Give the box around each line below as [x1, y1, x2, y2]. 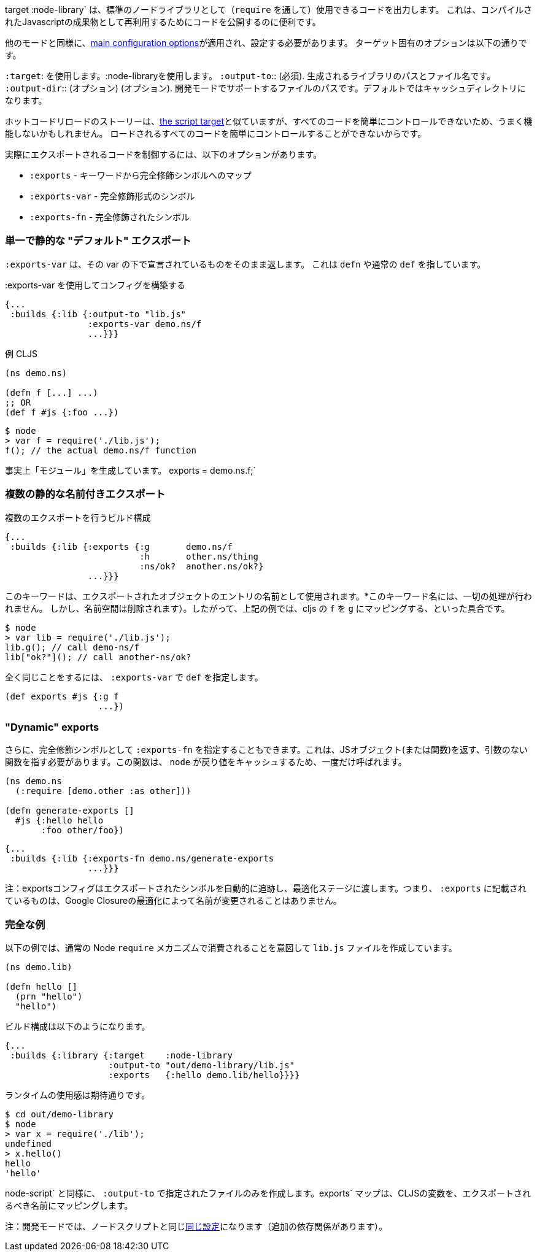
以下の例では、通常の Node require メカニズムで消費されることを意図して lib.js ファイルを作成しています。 [5, 942, 457, 953]
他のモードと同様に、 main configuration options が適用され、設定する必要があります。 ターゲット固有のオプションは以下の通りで [5, 37, 527, 48]
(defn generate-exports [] [5, 806, 134, 816]
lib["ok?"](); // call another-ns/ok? [5, 652, 191, 662]
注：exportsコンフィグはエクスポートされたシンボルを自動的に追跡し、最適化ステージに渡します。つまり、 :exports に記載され [5, 883, 527, 894]
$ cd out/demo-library [5, 1109, 114, 1119]
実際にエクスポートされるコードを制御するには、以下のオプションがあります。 [5, 149, 322, 160]
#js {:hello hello [15, 815, 104, 826]
